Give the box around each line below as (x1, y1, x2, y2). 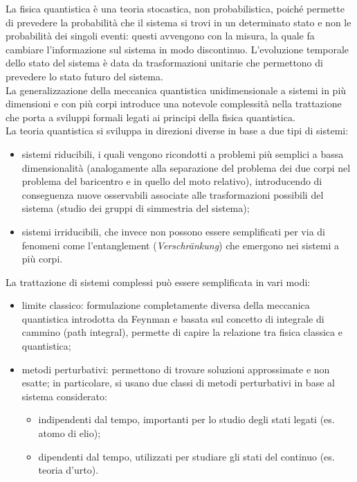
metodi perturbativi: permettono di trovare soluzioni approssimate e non (21, 361, 330, 376)
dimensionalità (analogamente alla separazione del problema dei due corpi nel (21, 160, 351, 175)
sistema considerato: (21, 389, 107, 403)
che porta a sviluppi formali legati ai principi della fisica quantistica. (6, 109, 295, 124)
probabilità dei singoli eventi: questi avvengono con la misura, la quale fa (6, 28, 315, 43)
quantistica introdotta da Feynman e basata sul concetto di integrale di (21, 311, 324, 325)
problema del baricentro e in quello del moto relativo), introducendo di (21, 174, 322, 188)
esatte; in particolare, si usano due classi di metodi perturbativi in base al (21, 375, 335, 390)
